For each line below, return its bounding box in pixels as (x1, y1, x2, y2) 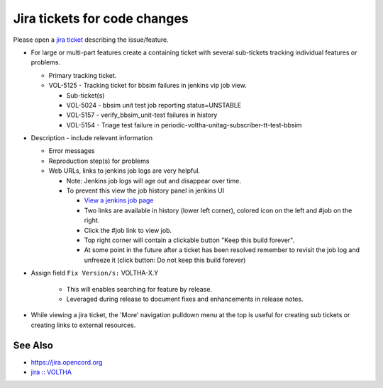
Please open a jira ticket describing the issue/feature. (13, 35, 170, 44)
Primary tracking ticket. (48, 71, 117, 79)
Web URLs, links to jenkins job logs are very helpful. (48, 166, 201, 175)
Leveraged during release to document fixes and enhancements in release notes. (66, 295, 304, 303)
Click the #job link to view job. (84, 226, 172, 234)
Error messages (48, 147, 95, 155)
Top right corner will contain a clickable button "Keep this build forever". (84, 236, 295, 244)
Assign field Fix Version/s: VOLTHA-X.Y (30, 269, 159, 278)
